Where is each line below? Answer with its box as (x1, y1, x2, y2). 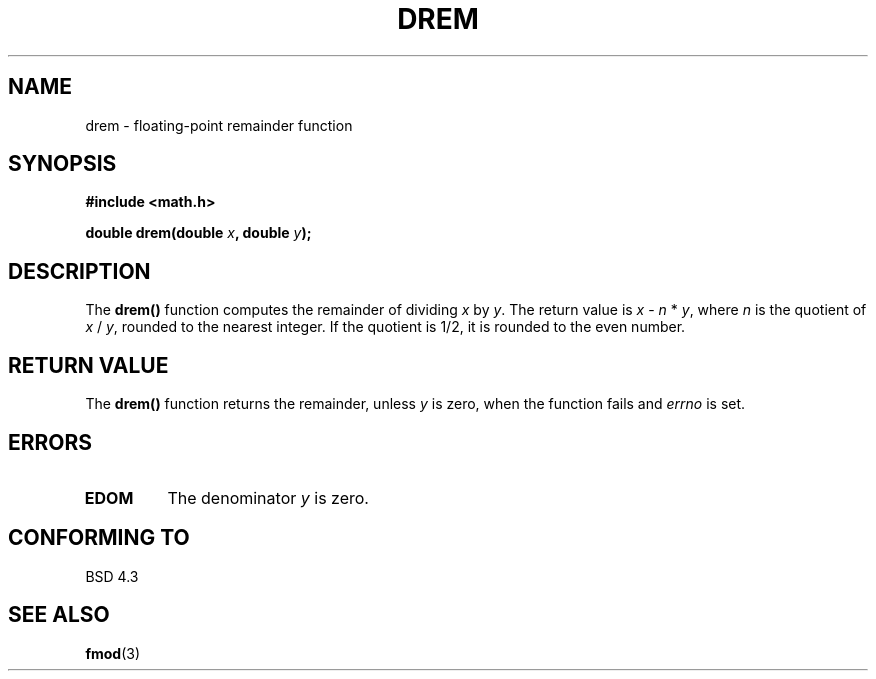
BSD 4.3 (85, 567, 139, 585)
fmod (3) (85, 644, 141, 662)
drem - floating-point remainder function (85, 116, 353, 134)
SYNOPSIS (8, 151, 117, 177)
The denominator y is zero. (167, 487, 369, 508)
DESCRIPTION (8, 258, 151, 284)
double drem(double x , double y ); (85, 224, 312, 242)
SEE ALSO (8, 602, 110, 628)
